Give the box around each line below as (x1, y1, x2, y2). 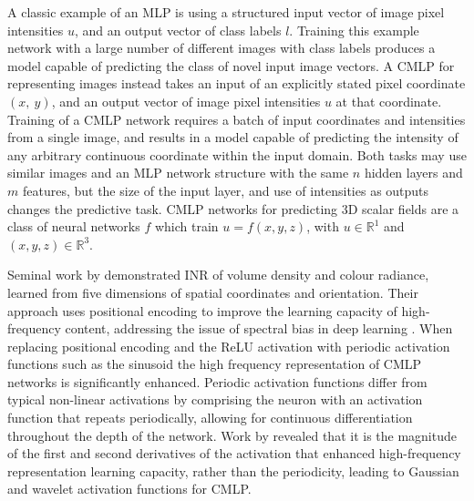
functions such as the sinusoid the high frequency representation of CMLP (7, 354, 422, 373)
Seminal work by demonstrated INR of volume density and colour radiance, (7, 265, 429, 284)
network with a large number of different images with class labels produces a (7, 38, 436, 57)
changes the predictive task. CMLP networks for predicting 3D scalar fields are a (7, 199, 459, 218)
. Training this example (289, 20, 419, 39)
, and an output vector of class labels (74, 20, 282, 39)
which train (154, 217, 219, 236)
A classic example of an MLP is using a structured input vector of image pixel (7, 3, 445, 21)
